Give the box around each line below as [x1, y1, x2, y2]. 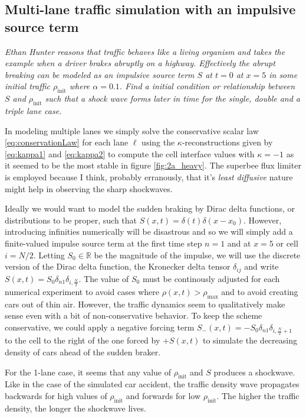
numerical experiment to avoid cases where [5, 285, 159, 297]
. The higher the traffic [216, 389, 300, 401]
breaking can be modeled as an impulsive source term [5, 68, 195, 80]
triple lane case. [5, 104, 62, 116]
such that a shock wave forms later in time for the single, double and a [45, 92, 301, 105]
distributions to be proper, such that [5, 213, 137, 226]
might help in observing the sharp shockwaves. [5, 182, 173, 195]
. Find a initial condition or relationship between [119, 80, 295, 92]
